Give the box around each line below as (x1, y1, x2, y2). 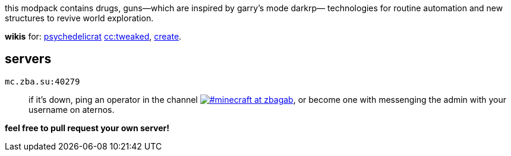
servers (5, 51, 52, 67)
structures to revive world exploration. (5, 13, 154, 23)
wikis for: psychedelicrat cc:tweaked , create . (5, 31, 182, 41)
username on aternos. (29, 104, 115, 115)
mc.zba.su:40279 (5, 76, 80, 86)
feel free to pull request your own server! (5, 122, 170, 133)
